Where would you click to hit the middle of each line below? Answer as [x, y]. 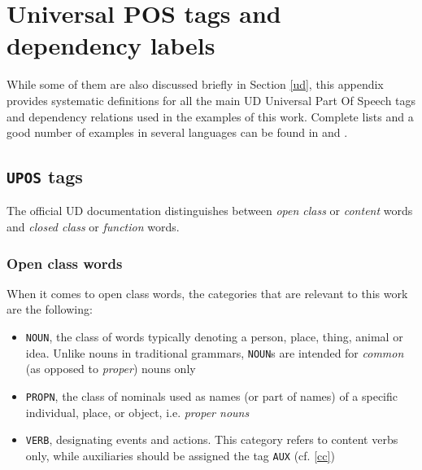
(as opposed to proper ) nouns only [111, 369]
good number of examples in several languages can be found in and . [177, 132]
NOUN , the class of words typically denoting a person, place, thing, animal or [214, 337]
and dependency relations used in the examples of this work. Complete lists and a [210, 116]
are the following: [50, 309]
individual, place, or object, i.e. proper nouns [137, 412]
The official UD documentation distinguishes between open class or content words [210, 211]
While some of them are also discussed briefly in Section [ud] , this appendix [195, 84]
